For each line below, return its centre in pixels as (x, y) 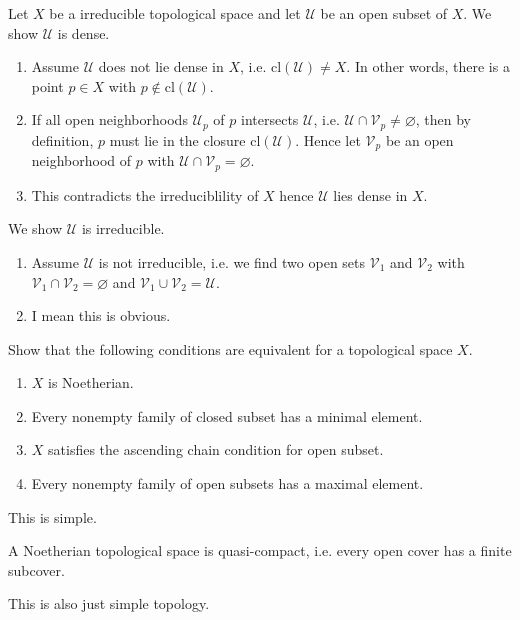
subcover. (36, 569)
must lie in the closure (177, 139)
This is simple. (52, 516)
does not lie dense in (161, 66)
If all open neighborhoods (109, 119)
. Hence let (328, 139)
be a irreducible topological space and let (175, 13)
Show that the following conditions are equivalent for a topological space (230, 348)
